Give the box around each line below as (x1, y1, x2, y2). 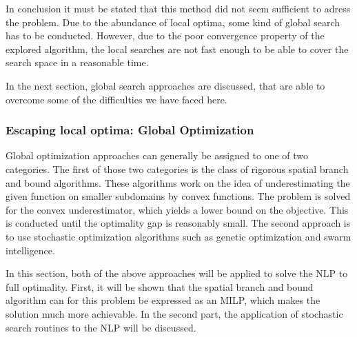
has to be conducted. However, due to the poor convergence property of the (6, 28, 325, 43)
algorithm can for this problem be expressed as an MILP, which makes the (6, 293, 320, 307)
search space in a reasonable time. (6, 55, 149, 70)
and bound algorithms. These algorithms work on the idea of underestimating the (6, 175, 350, 190)
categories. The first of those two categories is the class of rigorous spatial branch (6, 161, 349, 176)
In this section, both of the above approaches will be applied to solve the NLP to (6, 266, 348, 280)
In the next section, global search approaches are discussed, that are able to (6, 78, 325, 92)
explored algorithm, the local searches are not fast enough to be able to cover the (6, 41, 349, 56)
